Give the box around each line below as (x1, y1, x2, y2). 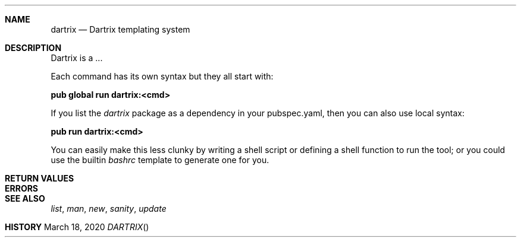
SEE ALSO (5, 193, 45, 203)
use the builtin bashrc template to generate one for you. (51, 155, 269, 165)
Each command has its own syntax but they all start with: (51, 71, 274, 81)
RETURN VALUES (5, 173, 74, 183)
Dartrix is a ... (51, 53, 103, 63)
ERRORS (5, 183, 39, 193)
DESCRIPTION (5, 43, 62, 53)
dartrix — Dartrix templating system (51, 24, 190, 34)
